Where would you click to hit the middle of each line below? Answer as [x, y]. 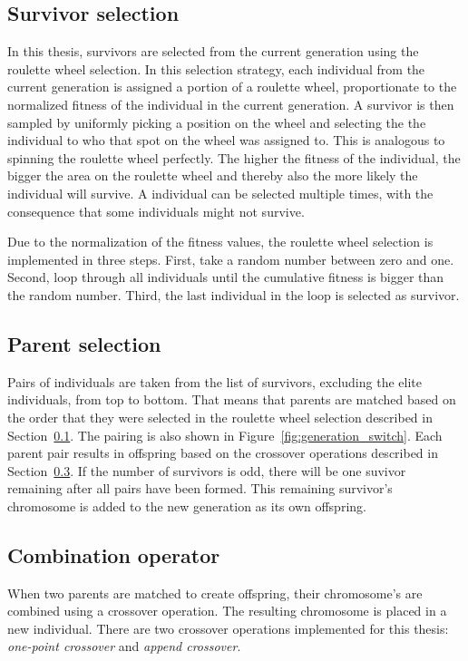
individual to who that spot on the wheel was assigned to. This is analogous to [226, 140]
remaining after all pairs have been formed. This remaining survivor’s [200, 488]
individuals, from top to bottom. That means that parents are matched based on [232, 399]
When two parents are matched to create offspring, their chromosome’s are [215, 593]
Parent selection [84, 343]
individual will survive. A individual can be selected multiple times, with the [220, 193]
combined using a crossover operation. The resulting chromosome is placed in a [227, 611]
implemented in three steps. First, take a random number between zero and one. [231, 259]
